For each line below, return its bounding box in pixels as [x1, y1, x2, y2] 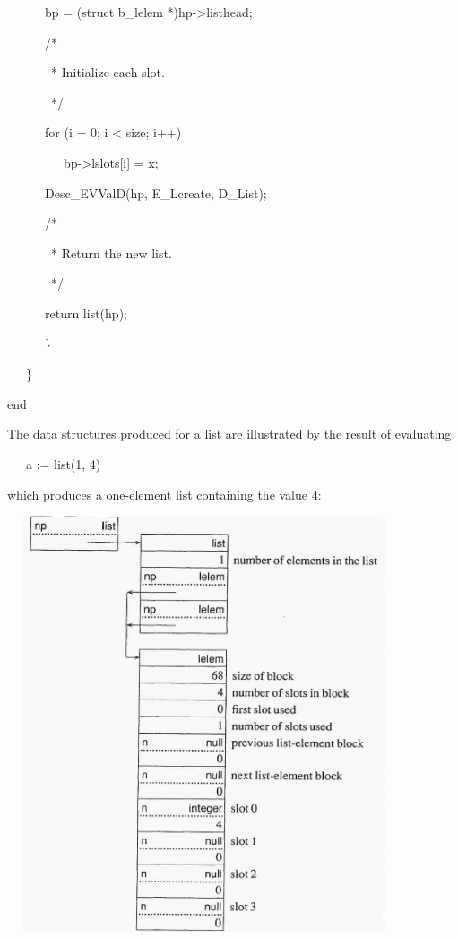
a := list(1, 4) [25, 454, 101, 473]
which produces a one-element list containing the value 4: [7, 484, 322, 503]
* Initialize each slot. [50, 63, 165, 82]
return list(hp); [44, 303, 127, 322]
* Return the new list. [50, 243, 172, 262]
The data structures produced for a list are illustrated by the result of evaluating [7, 424, 452, 443]
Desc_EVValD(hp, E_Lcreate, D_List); [44, 183, 267, 202]
